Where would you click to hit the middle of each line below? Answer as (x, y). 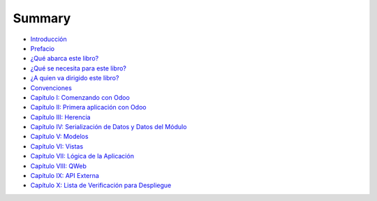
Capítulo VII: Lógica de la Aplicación (82, 156)
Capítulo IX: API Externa (65, 176)
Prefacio (43, 48)
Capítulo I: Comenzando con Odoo (80, 97)
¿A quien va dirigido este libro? (75, 78)
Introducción (49, 39)
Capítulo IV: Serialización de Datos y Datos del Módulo (109, 127)
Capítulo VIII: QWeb (59, 166)
